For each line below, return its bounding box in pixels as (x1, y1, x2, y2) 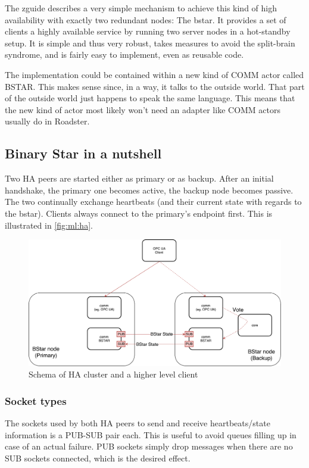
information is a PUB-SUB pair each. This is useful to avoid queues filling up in (5, 428, 296, 441)
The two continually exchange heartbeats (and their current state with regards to (5, 195, 302, 208)
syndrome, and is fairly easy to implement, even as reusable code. (5, 48, 244, 61)
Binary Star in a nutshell (5, 144, 162, 163)
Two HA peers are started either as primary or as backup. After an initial (5, 172, 274, 185)
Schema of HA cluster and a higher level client (29, 368, 198, 380)
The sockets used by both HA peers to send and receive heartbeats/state (5, 416, 270, 429)
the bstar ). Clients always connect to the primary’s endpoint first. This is (5, 207, 273, 219)
